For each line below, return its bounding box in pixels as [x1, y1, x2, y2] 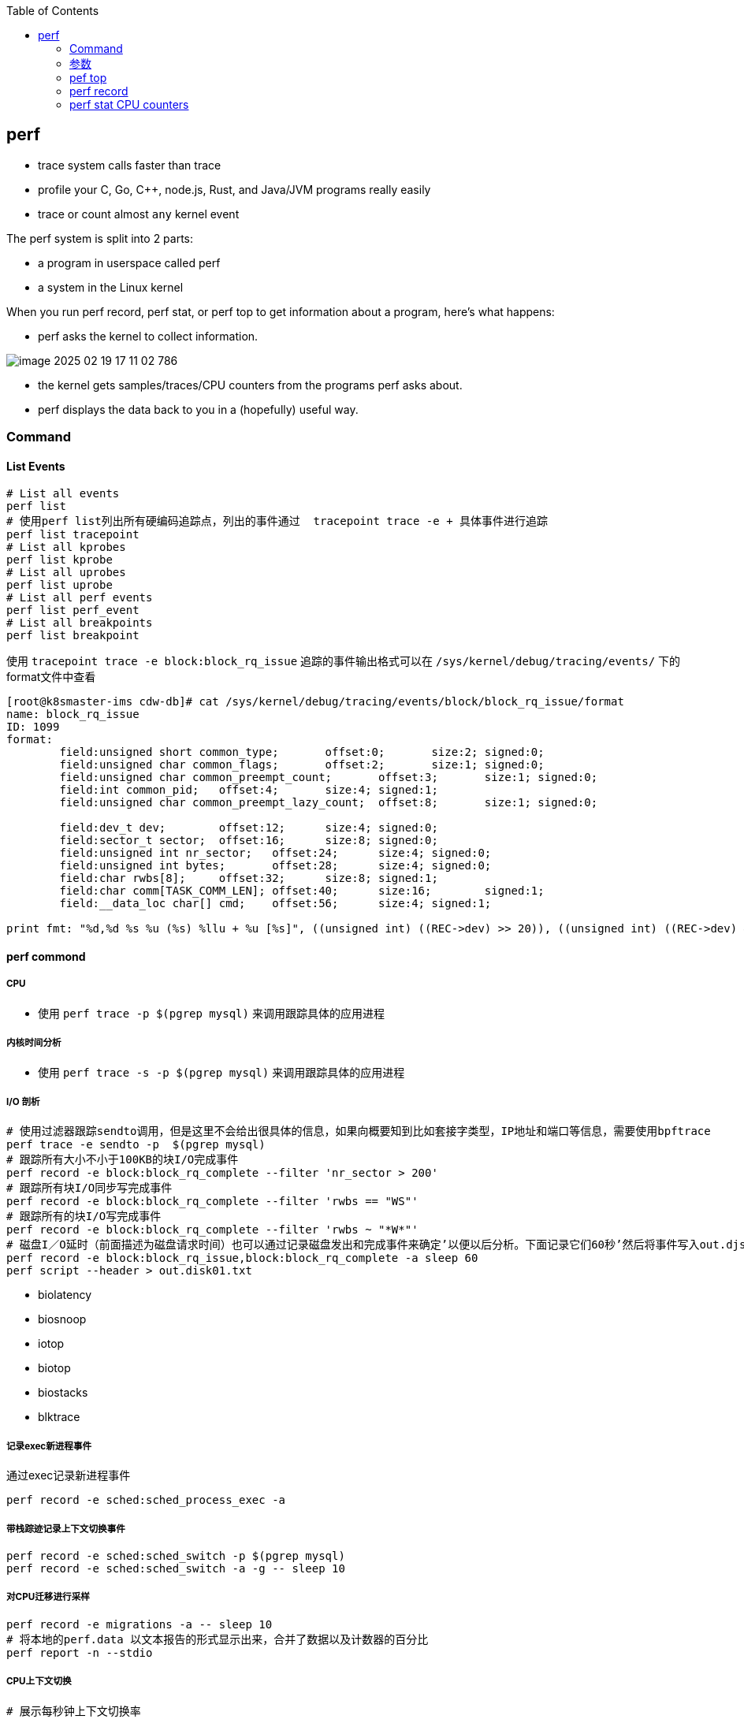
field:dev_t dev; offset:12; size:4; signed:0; [59, 821, 438, 835]
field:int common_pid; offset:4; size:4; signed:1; [59, 783, 438, 797]
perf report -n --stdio [6, 1646, 153, 1659]
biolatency [38, 1288, 92, 1302]
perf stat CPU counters [69, 98, 189, 111]
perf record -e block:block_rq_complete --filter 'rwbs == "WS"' [6, 1195, 418, 1208]
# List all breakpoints [6, 616, 153, 630]
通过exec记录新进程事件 [6, 1468, 131, 1483]
